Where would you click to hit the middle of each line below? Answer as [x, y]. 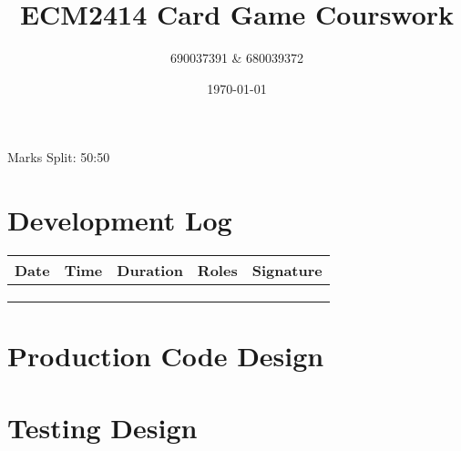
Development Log [120, 220]
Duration [150, 271]
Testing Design [102, 427]
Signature [287, 271]
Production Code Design [166, 356]
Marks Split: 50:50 [59, 157]
